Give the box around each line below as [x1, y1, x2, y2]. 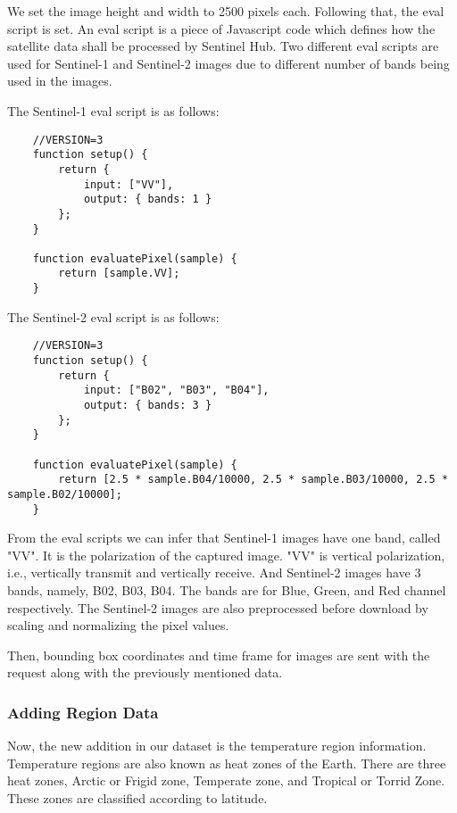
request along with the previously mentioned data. [7, 663, 283, 682]
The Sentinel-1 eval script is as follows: [7, 101, 220, 120]
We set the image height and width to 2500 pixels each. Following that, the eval [7, 2, 445, 20]
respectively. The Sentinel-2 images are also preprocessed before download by [7, 598, 428, 617]
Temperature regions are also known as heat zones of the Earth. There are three [7, 753, 446, 772]
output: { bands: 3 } [83, 399, 212, 411]
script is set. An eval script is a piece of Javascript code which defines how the [7, 19, 436, 37]
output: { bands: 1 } [83, 193, 212, 206]
